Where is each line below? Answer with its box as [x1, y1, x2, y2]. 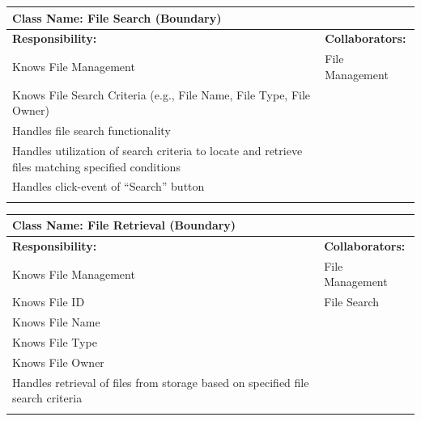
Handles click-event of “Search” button [12, 178, 205, 195]
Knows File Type [12, 334, 97, 350]
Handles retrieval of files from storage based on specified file [12, 373, 309, 390]
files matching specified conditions [12, 158, 181, 175]
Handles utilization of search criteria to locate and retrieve [12, 141, 303, 158]
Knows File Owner [12, 353, 104, 370]
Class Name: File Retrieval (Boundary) [12, 217, 236, 234]
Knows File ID [12, 293, 85, 310]
